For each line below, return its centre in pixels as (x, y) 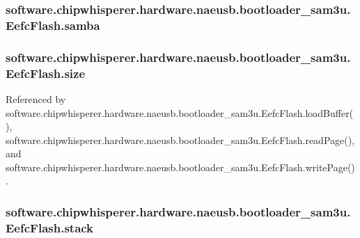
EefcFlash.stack (50, 227)
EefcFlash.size (46, 73)
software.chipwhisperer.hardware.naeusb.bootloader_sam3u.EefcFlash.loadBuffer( (180, 112)
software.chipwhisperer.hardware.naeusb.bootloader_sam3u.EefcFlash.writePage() (180, 167)
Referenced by (36, 98)
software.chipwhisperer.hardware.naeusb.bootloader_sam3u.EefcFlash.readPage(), (180, 140)
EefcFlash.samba (53, 25)
